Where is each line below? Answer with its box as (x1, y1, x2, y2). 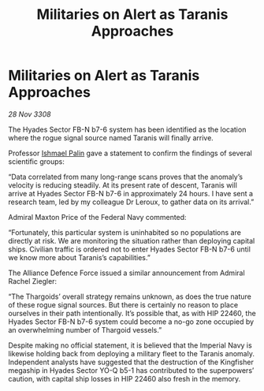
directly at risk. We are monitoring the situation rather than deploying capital (8, 236, 255, 245)
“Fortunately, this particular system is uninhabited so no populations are (8, 227, 242, 237)
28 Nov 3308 (8, 109, 51, 119)
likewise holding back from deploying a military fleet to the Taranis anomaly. (8, 348, 255, 358)
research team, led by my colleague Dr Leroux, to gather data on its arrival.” (8, 197, 255, 207)
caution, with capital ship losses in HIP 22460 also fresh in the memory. (8, 374, 241, 383)
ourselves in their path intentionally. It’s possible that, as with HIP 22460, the (8, 308, 256, 318)
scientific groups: (8, 156, 65, 166)
